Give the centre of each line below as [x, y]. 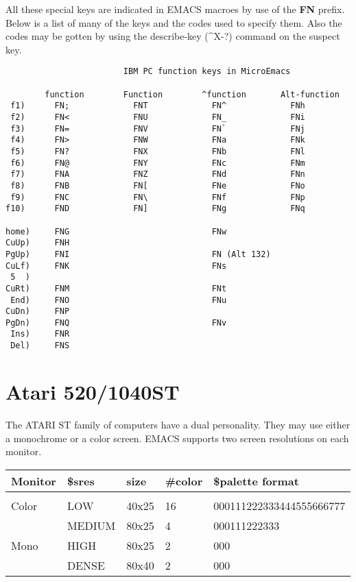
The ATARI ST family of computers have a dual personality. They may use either [178, 424]
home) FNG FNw [116, 231]
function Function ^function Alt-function [192, 94]
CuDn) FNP [38, 312]
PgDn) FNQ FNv [116, 323]
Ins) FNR [40, 334]
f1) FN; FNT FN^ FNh [158, 106]
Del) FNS [40, 346]
